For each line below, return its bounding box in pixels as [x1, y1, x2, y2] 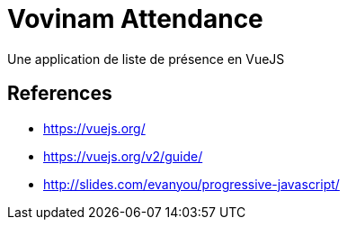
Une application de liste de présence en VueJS [7, 50, 285, 67]
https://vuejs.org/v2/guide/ [43, 148, 203, 164]
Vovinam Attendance [7, 4, 263, 34]
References [7, 82, 112, 105]
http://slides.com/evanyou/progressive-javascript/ [43, 176, 340, 192]
